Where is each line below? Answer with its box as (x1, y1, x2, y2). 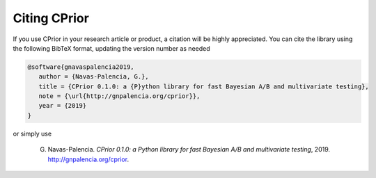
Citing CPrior (13, 10, 90, 26)
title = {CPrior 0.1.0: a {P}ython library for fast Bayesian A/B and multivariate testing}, (38, 82, 369, 90)
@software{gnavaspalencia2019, (27, 63, 135, 71)
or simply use (13, 129, 52, 138)
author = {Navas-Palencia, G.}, (38, 73, 149, 81)
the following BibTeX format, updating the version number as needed (13, 44, 210, 52)
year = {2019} (38, 102, 87, 110)
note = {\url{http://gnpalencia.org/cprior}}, (38, 92, 201, 100)
